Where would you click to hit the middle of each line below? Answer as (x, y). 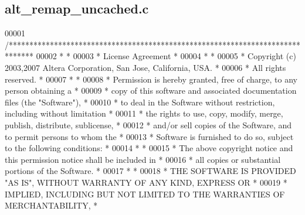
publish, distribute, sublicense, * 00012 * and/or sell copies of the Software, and (148, 124)
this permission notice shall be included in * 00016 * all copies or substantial (143, 159)
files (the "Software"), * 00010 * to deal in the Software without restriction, (140, 102)
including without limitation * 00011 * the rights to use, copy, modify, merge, (144, 113)
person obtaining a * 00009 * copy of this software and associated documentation (151, 91)
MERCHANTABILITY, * (51, 205)
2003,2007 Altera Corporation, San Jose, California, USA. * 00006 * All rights (145, 67)
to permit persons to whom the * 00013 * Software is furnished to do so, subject (149, 136)
